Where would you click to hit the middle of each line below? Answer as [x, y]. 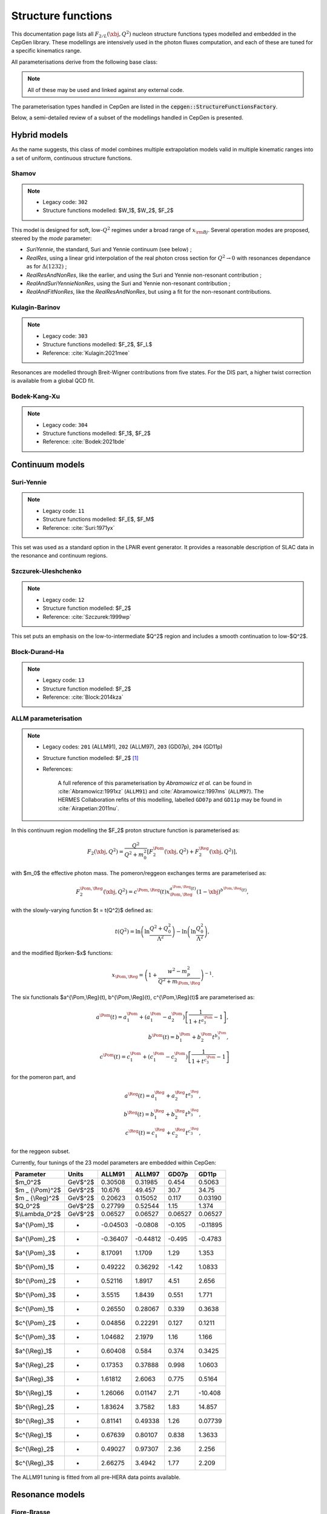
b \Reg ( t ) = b [139, 1114]
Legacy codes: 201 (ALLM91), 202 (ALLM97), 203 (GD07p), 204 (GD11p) [133, 747]
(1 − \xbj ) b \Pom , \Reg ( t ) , [223, 891]
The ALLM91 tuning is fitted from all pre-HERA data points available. [96, 1477]
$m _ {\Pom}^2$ [38, 1190]
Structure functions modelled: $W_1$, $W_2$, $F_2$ [108, 210]
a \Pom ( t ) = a [111, 1016]
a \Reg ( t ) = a [140, 1095]
